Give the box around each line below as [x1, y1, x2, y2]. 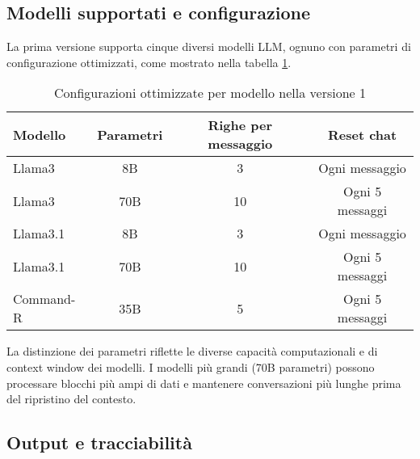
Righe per [208, 116, 273, 135]
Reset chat [327, 124, 397, 144]
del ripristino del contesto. [6, 390, 136, 407]
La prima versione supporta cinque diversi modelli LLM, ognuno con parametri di [6, 38, 411, 55]
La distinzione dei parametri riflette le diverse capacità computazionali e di [6, 343, 378, 360]
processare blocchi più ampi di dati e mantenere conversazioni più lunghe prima [6, 374, 401, 391]
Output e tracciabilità [6, 430, 192, 455]
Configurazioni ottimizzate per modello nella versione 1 [53, 83, 366, 103]
